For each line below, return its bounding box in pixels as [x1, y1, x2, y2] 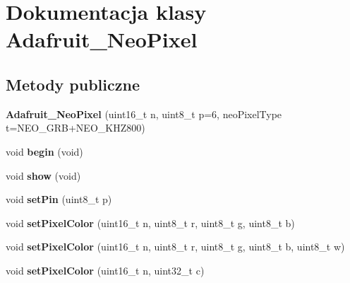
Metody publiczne [6, 73, 140, 95]
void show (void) [6, 168, 81, 183]
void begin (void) [6, 144, 83, 158]
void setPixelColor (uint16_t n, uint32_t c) [6, 262, 205, 277]
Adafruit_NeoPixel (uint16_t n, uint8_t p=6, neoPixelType [6, 106, 282, 121]
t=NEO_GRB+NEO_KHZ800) [6, 120, 145, 135]
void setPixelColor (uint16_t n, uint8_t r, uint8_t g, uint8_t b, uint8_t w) [6, 239, 345, 254]
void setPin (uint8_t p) [6, 192, 112, 207]
